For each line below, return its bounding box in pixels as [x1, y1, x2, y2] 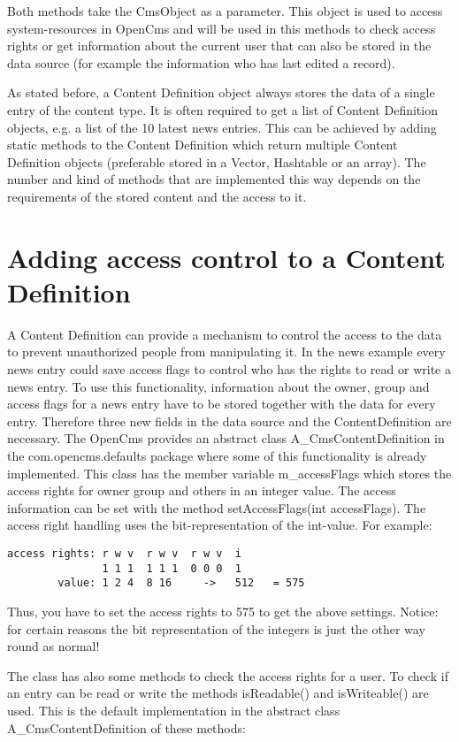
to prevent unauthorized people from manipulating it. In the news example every [7, 342, 446, 361]
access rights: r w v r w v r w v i [7, 547, 241, 560]
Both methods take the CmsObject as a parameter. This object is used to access [7, 2, 443, 19]
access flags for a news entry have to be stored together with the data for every [7, 394, 436, 413]
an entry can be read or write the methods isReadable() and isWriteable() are [7, 684, 429, 702]
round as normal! [7, 637, 100, 655]
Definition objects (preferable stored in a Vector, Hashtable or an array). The [7, 152, 426, 171]
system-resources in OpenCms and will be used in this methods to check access [7, 19, 436, 37]
